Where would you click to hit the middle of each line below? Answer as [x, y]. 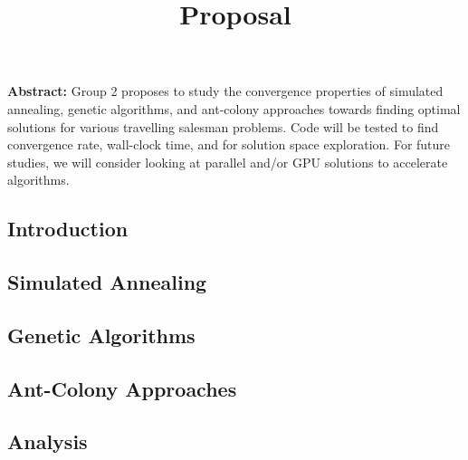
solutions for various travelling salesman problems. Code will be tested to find [223, 126]
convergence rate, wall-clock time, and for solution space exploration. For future [229, 144]
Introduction [68, 229]
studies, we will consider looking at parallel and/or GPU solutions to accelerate [228, 162]
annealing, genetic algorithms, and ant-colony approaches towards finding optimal [234, 108]
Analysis [48, 441]
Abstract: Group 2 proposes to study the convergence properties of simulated [225, 91]
